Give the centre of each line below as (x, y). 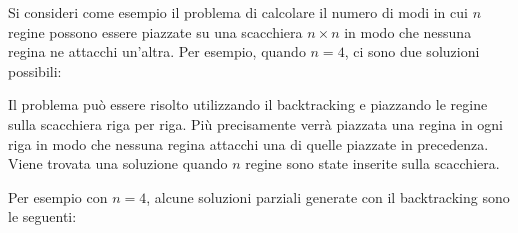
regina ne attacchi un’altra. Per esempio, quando (157, 51)
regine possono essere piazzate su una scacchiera (155, 31)
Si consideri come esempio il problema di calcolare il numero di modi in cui (238, 12)
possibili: (35, 70)
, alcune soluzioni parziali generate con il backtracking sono (328, 196)
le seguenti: (42, 216)
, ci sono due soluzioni (412, 51)
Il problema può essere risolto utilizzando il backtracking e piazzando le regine (248, 104)
